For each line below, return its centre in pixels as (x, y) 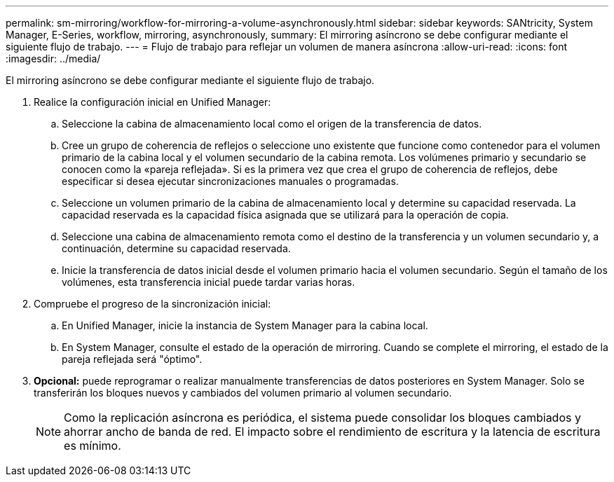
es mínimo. (93, 446)
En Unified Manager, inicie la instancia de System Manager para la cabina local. (245, 325)
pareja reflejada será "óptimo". (132, 359)
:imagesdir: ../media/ (53, 58)
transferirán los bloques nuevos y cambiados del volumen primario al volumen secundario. (243, 393)
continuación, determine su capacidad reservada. (176, 248)
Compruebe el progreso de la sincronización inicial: (152, 304)
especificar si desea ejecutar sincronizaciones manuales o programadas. (230, 181)
